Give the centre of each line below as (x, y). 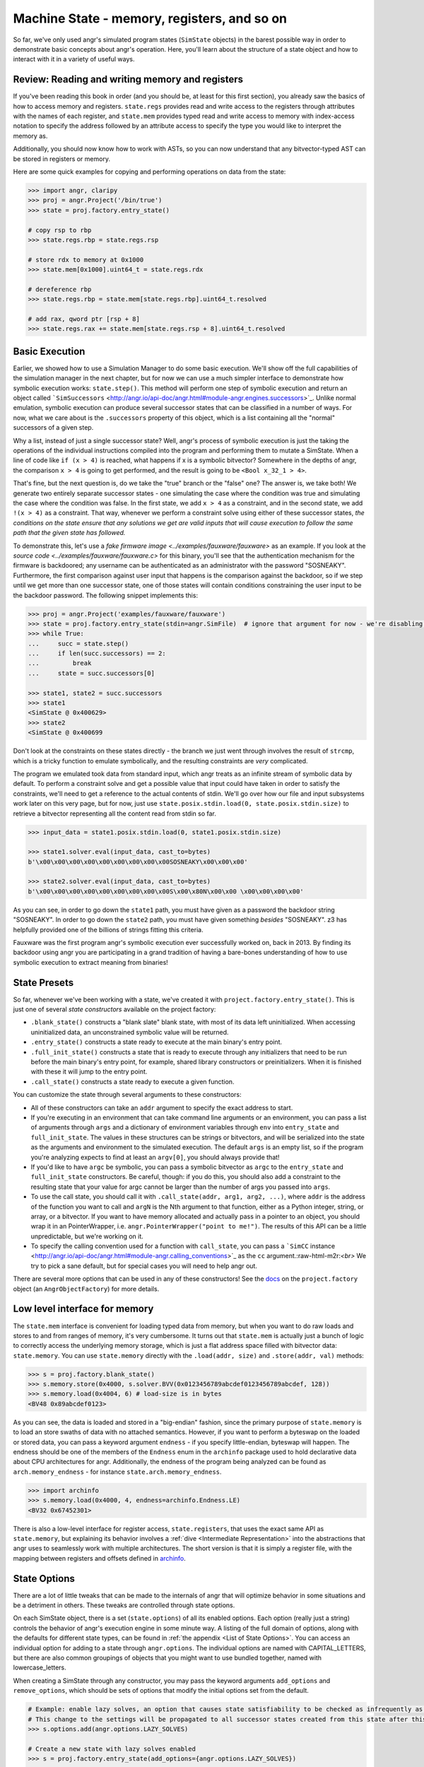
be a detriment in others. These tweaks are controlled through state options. (124, 1605)
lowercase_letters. (40, 1667)
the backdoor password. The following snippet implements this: (105, 595)
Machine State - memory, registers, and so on (150, 18)
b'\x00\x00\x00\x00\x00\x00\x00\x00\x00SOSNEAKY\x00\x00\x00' (138, 862)
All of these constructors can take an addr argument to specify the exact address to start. (162, 1108)
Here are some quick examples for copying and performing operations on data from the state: (149, 171)
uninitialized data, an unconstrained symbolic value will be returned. (130, 1032)
